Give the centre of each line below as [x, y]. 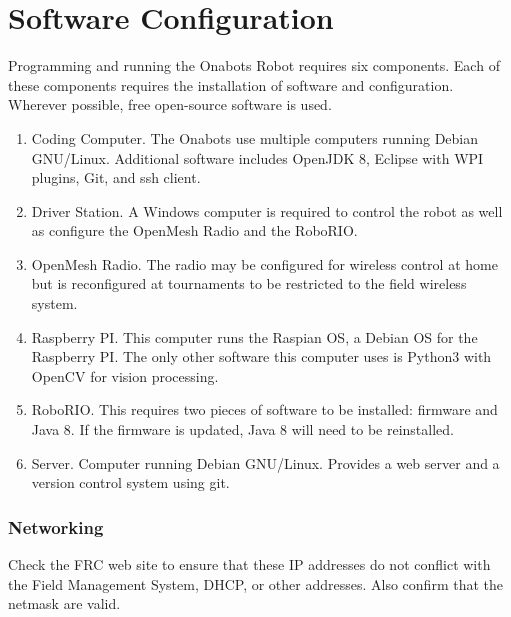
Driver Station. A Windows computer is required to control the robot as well [267, 210]
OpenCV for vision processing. [125, 375]
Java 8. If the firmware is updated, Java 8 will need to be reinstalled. [242, 429]
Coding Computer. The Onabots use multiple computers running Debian [255, 137]
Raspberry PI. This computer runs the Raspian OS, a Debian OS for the [254, 336]
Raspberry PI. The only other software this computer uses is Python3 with [261, 356]
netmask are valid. [64, 603]
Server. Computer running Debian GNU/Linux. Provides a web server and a [265, 462]
